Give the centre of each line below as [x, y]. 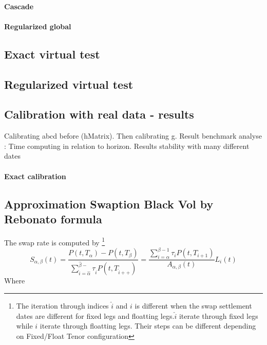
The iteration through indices [62, 305]
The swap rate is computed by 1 [55, 241]
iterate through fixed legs [218, 315]
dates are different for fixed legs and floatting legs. [95, 315]
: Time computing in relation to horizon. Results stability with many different [127, 146]
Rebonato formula [53, 218]
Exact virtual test [52, 54]
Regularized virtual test [69, 84]
